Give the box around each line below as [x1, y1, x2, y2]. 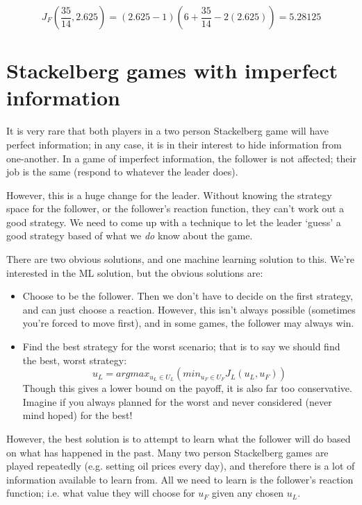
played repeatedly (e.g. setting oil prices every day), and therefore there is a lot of [6, 459, 355, 473]
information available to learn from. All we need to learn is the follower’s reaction [6, 472, 354, 486]
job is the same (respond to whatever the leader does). [6, 164, 238, 179]
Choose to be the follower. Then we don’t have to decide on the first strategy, [22, 289, 353, 303]
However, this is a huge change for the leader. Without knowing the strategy [6, 187, 332, 202]
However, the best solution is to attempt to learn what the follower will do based [6, 431, 351, 445]
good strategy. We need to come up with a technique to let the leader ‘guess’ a [6, 214, 341, 229]
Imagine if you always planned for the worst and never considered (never [22, 394, 332, 409]
